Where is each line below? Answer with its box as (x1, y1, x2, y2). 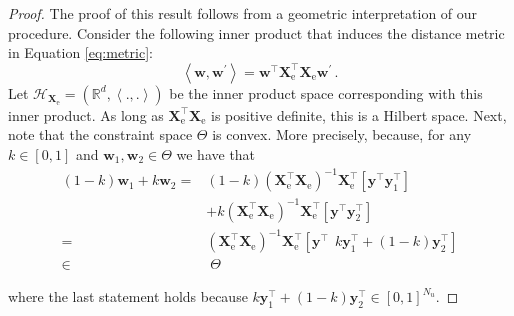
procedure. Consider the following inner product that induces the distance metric (8, 22, 505, 43)
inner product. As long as (8, 104, 164, 125)
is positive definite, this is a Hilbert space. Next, (211, 104, 507, 125)
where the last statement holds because (8, 286, 248, 307)
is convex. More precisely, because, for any (212, 124, 472, 145)
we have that (176, 143, 256, 164)
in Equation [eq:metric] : (8, 42, 153, 63)
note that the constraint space (8, 124, 193, 145)
